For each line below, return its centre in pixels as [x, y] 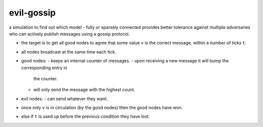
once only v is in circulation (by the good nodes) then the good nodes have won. [102, 108]
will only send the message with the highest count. [84, 90]
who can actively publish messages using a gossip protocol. [69, 34]
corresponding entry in [44, 68]
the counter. [46, 78]
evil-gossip [32, 13]
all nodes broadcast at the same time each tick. [69, 52]
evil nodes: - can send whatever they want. [65, 99]
